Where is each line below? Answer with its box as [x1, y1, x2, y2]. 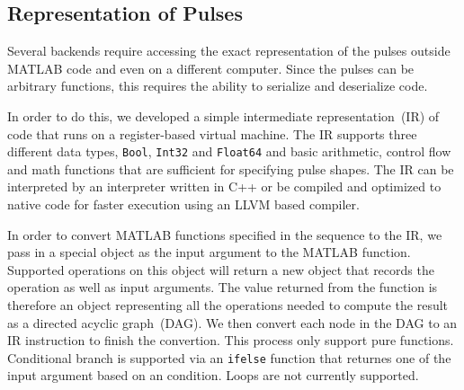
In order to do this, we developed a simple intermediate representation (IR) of [7, 106, 440, 125]
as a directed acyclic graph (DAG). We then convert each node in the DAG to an [7, 313, 458, 332]
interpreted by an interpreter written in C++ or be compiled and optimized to [7, 177, 442, 196]
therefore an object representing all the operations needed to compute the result [7, 295, 449, 314]
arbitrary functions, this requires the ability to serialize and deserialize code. [7, 76, 428, 95]
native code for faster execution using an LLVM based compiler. [7, 195, 360, 214]
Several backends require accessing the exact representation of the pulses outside [7, 41, 451, 60]
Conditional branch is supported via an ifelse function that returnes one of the [7, 348, 451, 367]
